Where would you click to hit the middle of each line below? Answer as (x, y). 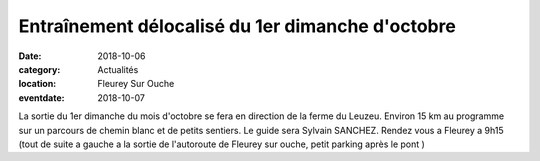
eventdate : (41, 97)
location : (37, 84)
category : (39, 69)
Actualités (118, 69)
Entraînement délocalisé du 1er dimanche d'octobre (237, 26)
